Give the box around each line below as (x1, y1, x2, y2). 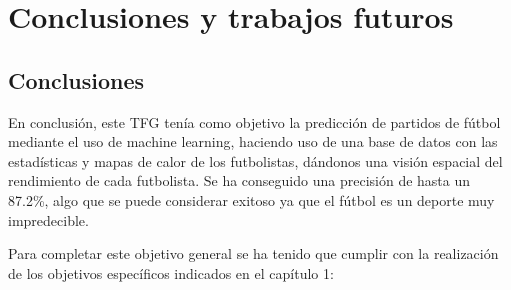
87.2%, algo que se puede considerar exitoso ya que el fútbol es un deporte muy (8, 189, 495, 210)
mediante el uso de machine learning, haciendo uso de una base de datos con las (8, 131, 498, 152)
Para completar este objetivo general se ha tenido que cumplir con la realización (8, 243, 499, 264)
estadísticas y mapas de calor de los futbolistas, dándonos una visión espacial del (8, 150, 503, 171)
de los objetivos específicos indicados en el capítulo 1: (8, 262, 334, 283)
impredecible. (8, 209, 89, 230)
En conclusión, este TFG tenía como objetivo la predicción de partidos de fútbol (8, 111, 501, 132)
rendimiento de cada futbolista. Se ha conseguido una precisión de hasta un (8, 170, 471, 191)
